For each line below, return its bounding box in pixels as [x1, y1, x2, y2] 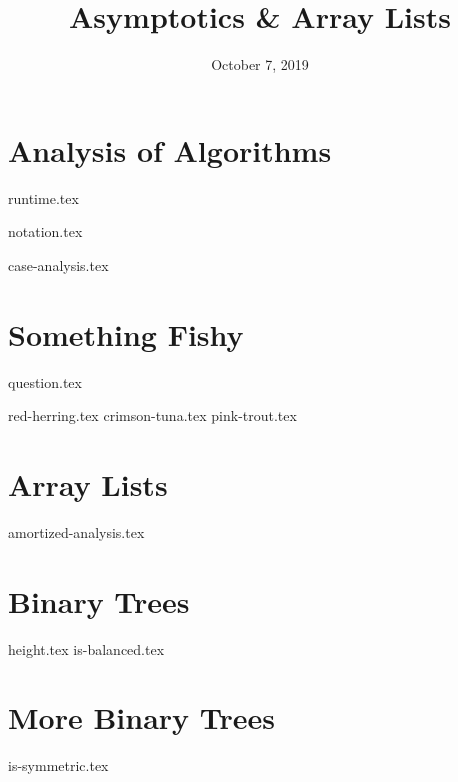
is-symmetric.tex [8, 755, 109, 776]
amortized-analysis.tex [8, 521, 145, 542]
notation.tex [8, 221, 83, 242]
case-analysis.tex [8, 254, 109, 275]
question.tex [8, 371, 82, 392]
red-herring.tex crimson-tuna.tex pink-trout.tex [8, 405, 297, 426]
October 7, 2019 [211, 54, 309, 75]
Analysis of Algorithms [8, 129, 332, 170]
